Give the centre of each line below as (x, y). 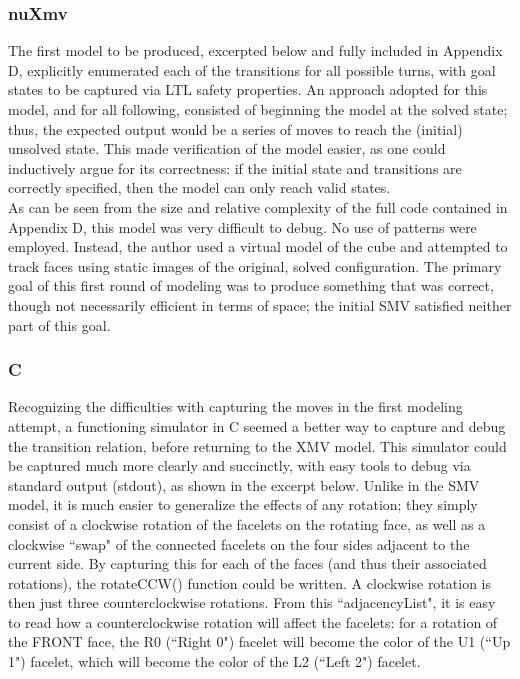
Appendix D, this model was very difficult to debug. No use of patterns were (242, 226)
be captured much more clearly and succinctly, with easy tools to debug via (239, 465)
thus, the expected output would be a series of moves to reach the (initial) (235, 128)
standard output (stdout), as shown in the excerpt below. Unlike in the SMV (244, 484)
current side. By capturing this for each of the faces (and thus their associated (247, 563)
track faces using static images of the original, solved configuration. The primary (255, 265)
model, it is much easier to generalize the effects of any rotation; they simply (243, 504)
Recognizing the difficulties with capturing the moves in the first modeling (235, 406)
